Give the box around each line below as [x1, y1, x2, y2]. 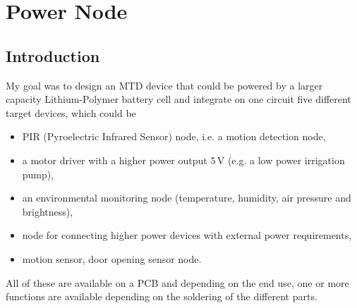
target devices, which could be [6, 105, 136, 120]
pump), [22, 166, 54, 181]
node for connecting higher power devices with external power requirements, [22, 228, 352, 242]
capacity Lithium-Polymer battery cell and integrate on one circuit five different [6, 92, 351, 106]
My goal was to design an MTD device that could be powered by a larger [6, 78, 323, 92]
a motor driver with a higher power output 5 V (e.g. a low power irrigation [22, 152, 345, 167]
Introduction [6, 44, 100, 66]
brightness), [22, 204, 73, 218]
